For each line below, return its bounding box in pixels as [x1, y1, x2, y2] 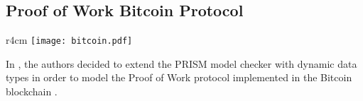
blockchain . [6, 84, 58, 99]
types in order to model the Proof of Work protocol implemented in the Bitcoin [6, 70, 352, 85]
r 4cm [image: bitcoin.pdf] [6, 32, 133, 47]
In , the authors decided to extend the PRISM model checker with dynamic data [6, 56, 357, 71]
